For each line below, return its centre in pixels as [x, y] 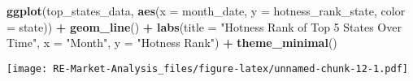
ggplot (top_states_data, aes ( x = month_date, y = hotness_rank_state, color [206, 11]
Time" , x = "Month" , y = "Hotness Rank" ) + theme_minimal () [172, 43]
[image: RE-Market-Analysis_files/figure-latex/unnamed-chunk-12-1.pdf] [207, 68]
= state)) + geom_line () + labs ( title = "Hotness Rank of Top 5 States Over [204, 26]
